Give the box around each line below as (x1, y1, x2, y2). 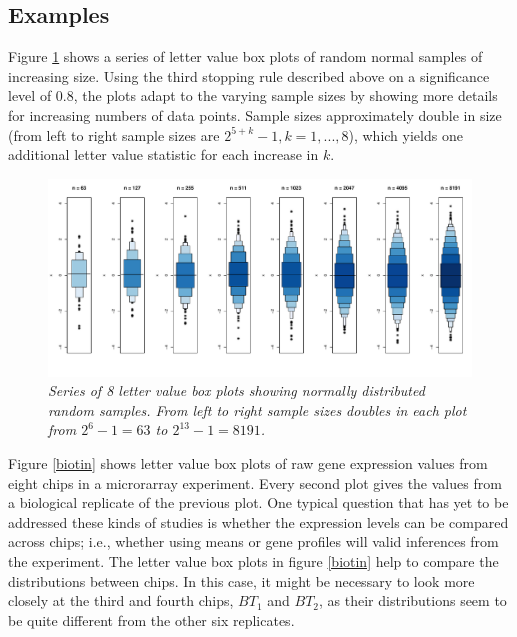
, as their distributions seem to (319, 590, 507, 611)
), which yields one (348, 124, 463, 145)
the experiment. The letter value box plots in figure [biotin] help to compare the (8, 551, 499, 572)
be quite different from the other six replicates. (8, 609, 295, 630)
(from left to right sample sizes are (8, 124, 220, 145)
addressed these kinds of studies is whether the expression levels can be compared (8, 511, 509, 532)
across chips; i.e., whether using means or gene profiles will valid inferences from (8, 531, 499, 552)
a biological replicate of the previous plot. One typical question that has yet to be (8, 492, 509, 513)
